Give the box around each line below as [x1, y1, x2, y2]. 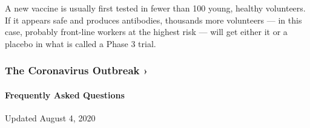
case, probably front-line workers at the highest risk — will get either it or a [5, 25, 288, 38]
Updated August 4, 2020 [5, 112, 96, 124]
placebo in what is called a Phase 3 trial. [5, 37, 156, 50]
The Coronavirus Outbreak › [5, 63, 148, 78]
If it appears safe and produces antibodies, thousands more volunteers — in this [5, 13, 302, 26]
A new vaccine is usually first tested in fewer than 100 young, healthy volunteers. [5, 2, 306, 14]
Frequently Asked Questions [5, 88, 125, 101]
